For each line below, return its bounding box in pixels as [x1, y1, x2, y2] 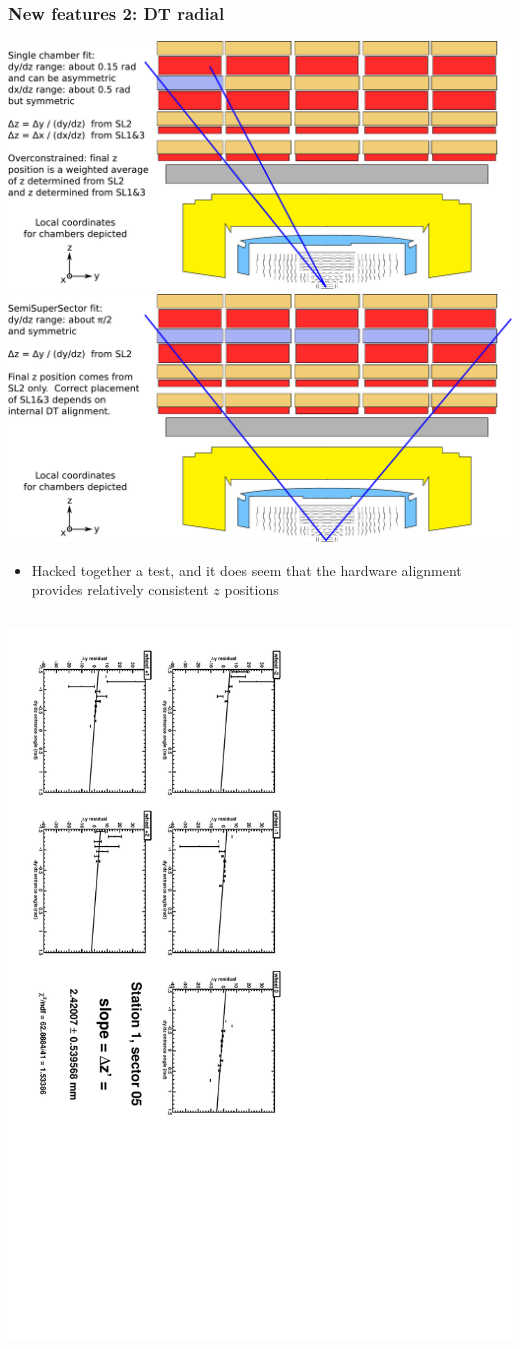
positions [224, 579, 279, 600]
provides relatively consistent [31, 579, 209, 600]
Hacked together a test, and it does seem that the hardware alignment [31, 559, 462, 580]
